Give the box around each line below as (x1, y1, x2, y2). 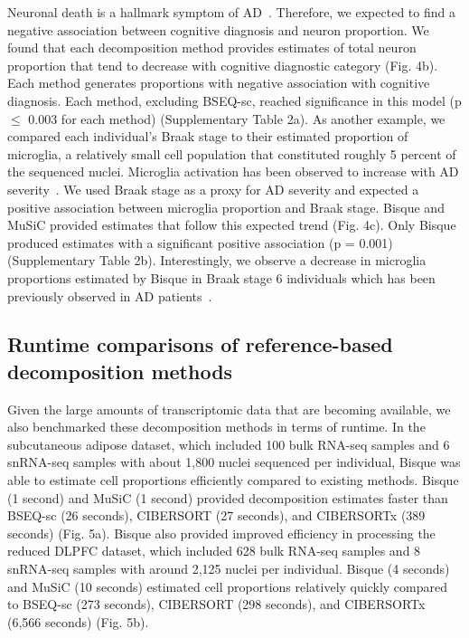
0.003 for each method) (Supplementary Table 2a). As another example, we (28, 109, 446, 128)
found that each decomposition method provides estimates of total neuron (7, 38, 417, 57)
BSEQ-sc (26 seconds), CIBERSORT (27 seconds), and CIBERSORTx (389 (7, 506, 426, 525)
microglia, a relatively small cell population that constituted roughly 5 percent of (7, 144, 456, 163)
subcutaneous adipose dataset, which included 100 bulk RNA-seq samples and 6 (7, 434, 450, 453)
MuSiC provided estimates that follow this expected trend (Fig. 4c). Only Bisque (7, 215, 456, 234)
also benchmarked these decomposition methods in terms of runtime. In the (7, 417, 426, 436)
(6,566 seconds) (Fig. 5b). (7, 612, 149, 631)
